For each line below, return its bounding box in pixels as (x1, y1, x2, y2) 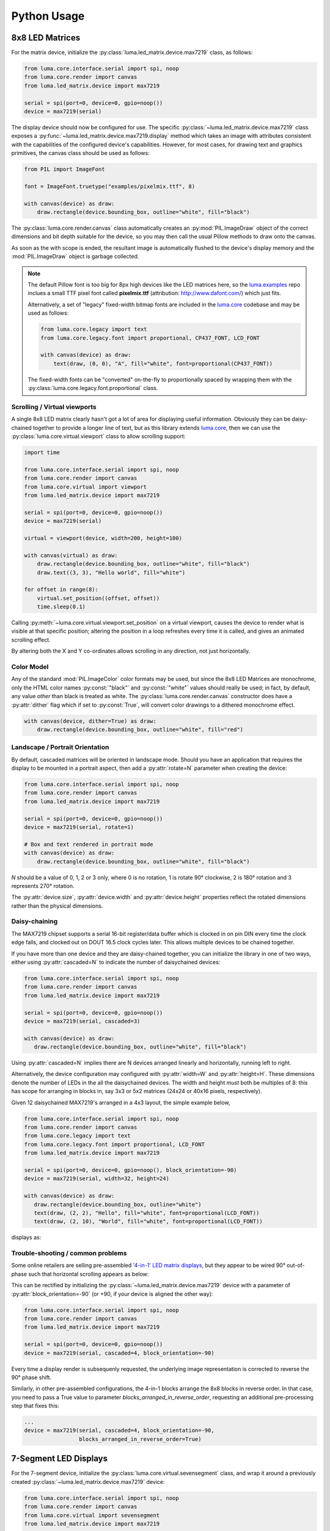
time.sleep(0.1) (37, 603, 86, 611)
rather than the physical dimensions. (11, 902, 103, 909)
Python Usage (11, 9, 85, 23)
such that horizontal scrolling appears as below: (28, 1270, 149, 1277)
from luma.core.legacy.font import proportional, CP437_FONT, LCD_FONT (40, 334, 260, 341)
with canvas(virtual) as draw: (24, 552, 119, 559)
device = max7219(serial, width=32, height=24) (24, 1175, 169, 1182)
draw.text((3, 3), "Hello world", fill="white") (37, 569, 186, 576)
